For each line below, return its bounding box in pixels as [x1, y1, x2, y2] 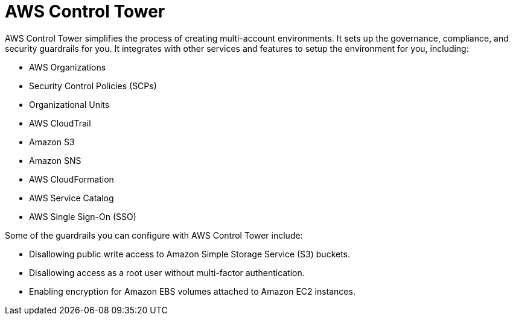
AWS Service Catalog [29, 192, 114, 203]
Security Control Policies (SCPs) [29, 80, 157, 91]
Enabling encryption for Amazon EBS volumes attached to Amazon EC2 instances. [29, 286, 355, 296]
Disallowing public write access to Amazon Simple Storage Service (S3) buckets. [29, 248, 351, 259]
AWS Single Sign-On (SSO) [29, 211, 136, 222]
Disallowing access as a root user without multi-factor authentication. [29, 267, 305, 278]
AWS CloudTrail [29, 118, 91, 128]
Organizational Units [29, 99, 110, 110]
